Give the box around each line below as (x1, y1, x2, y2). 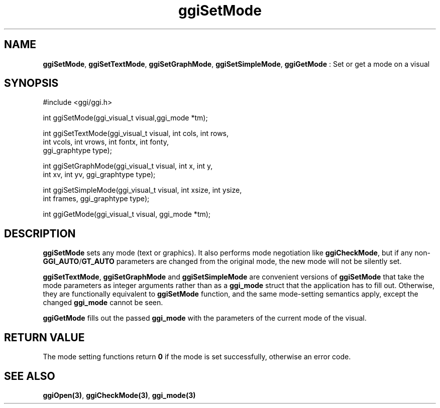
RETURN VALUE (4, 331, 85, 344)
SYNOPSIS (4, 77, 59, 90)
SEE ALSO (4, 369, 55, 382)
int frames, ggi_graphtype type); (43, 194, 150, 203)
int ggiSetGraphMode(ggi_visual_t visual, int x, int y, (43, 162, 213, 171)
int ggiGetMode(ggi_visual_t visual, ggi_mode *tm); (43, 210, 211, 219)
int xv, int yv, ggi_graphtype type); (43, 170, 156, 179)
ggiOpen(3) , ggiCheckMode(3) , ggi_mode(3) (43, 390, 196, 399)
